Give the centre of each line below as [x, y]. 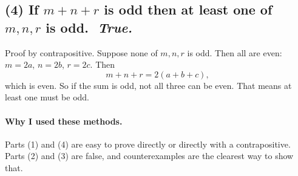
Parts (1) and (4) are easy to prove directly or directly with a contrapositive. [148, 144]
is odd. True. [89, 27]
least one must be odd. [47, 97]
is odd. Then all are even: [235, 52]
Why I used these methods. [64, 121]
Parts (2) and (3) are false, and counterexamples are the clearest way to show [149, 156]
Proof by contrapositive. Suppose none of [81, 52]
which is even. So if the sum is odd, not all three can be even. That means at [148, 85]
